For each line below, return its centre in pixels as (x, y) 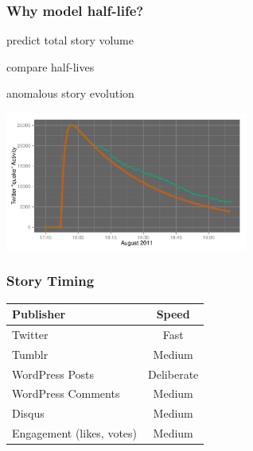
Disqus (28, 413)
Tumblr (30, 354)
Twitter (30, 334)
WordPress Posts (53, 374)
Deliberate (173, 374)
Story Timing (51, 281)
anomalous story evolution (70, 93)
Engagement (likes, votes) (75, 433)
